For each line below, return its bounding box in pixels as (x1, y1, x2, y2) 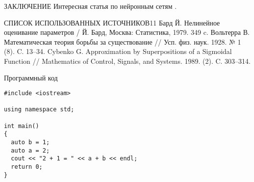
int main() (4, 122, 39, 130)
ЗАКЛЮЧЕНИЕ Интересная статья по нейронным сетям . (4, 1, 177, 11)
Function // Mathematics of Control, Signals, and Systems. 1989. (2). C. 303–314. (4, 55, 251, 66)
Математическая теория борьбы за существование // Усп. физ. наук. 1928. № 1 (4, 36, 241, 47)
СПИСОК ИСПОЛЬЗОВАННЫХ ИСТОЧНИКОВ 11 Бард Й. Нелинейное (4, 17, 220, 27)
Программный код (4, 72, 58, 82)
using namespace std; (4, 106, 75, 113)
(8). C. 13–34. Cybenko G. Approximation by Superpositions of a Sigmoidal (4, 46, 232, 56)
